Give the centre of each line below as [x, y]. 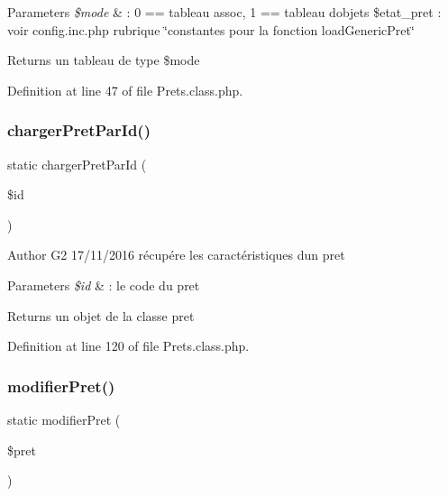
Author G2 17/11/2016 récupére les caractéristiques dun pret [176, 255]
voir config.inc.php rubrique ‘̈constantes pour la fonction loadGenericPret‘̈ [211, 29]
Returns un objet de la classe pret [101, 315]
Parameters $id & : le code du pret [104, 285]
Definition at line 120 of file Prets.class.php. [128, 346]
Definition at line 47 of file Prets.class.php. [125, 90]
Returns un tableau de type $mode [104, 60]
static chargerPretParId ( [77, 164]
